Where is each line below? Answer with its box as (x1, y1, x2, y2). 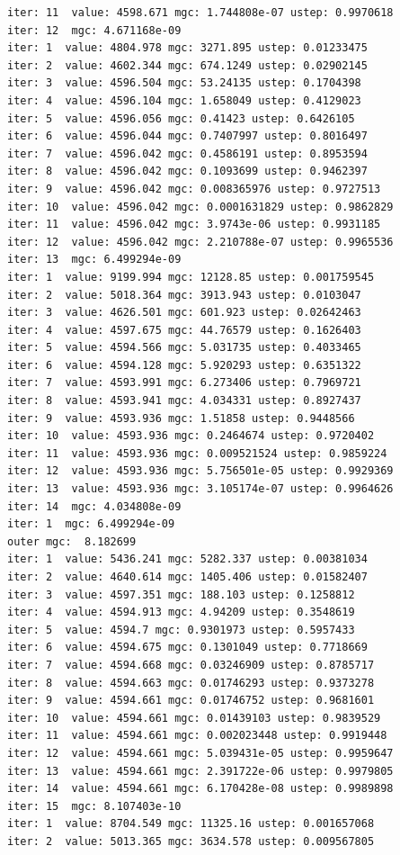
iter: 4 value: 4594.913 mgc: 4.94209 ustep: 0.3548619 (7, 606, 355, 619)
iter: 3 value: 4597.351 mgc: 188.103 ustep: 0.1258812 (7, 588, 355, 601)
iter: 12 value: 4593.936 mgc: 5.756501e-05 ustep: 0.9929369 (7, 464, 394, 478)
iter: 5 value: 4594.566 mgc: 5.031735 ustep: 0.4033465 (7, 341, 361, 355)
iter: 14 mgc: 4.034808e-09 (7, 499, 182, 513)
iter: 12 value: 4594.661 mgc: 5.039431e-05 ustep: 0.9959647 (7, 746, 394, 760)
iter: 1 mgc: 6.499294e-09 (7, 517, 175, 531)
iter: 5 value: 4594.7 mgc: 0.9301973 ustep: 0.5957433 (7, 623, 355, 636)
